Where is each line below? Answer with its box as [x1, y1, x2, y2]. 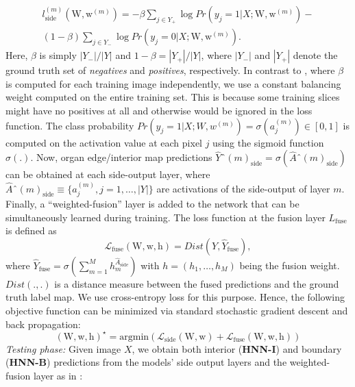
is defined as [5, 223, 57, 238]
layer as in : [33, 368, 83, 382]
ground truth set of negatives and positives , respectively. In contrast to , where [5, 63, 335, 77]
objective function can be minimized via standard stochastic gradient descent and [5, 303, 348, 318]
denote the [293, 48, 338, 62]
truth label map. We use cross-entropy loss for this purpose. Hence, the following [5, 290, 345, 304]
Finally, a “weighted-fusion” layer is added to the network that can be [5, 197, 299, 211]
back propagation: [5, 316, 81, 331]
